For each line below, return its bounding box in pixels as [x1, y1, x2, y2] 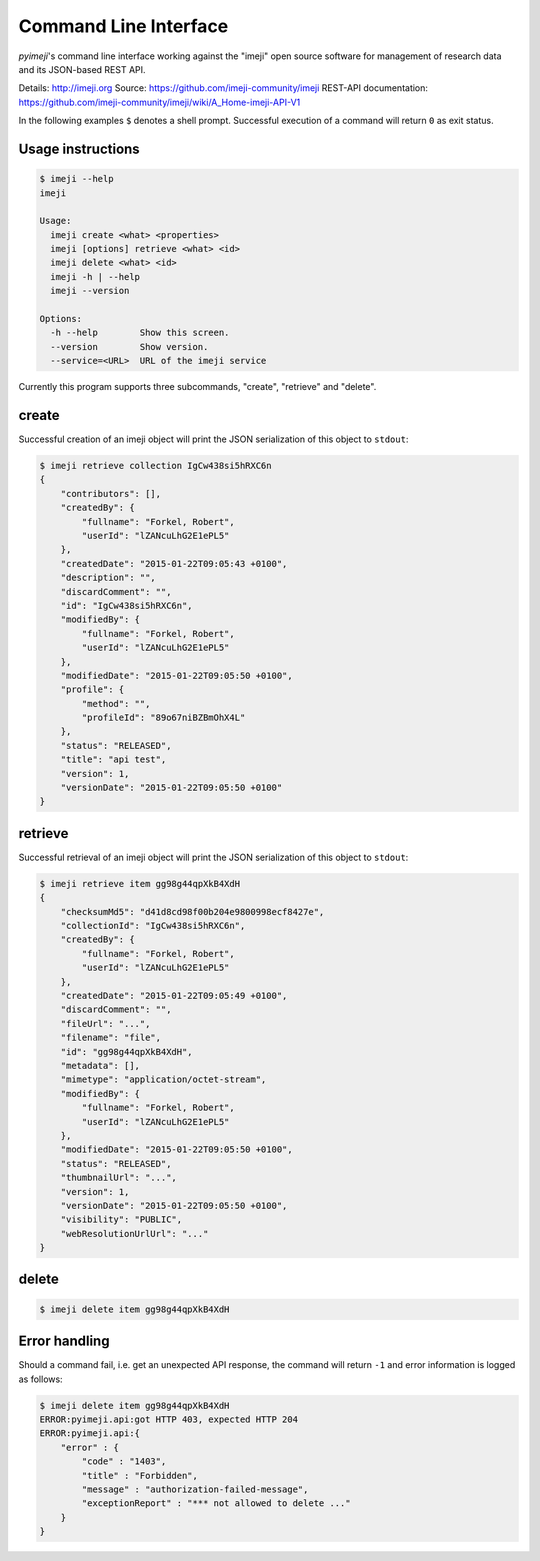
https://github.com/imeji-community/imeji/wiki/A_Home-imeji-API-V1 [18, 96, 301, 108]
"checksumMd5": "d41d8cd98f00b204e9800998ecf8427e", [60, 906, 325, 917]
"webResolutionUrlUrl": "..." [60, 1228, 209, 1239]
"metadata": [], [60, 1060, 140, 1071]
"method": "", [81, 698, 151, 709]
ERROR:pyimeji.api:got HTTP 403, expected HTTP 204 [39, 1413, 299, 1425]
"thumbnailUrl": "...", [60, 1172, 177, 1184]
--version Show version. [50, 341, 209, 352]
